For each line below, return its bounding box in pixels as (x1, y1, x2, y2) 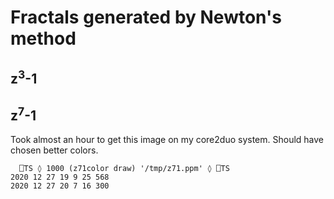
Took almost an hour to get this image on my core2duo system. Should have (10, 134, 325, 146)
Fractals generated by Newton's (10, 6, 282, 29)
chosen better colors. (10, 144, 99, 156)
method (10, 27, 77, 50)
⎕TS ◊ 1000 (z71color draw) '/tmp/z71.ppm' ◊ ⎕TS (19, 164, 230, 174)
